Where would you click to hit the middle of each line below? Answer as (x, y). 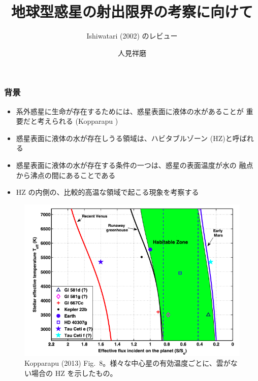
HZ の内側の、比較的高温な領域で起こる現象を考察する (107, 192)
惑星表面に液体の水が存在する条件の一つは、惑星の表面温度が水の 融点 (135, 165)
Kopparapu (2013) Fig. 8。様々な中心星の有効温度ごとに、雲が (127, 363)
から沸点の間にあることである (66, 175)
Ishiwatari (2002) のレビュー (132, 36)
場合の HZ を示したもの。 (74, 373)
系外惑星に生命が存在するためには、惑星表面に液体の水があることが (130, 111)
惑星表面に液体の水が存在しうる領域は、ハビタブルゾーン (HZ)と (124, 138)
